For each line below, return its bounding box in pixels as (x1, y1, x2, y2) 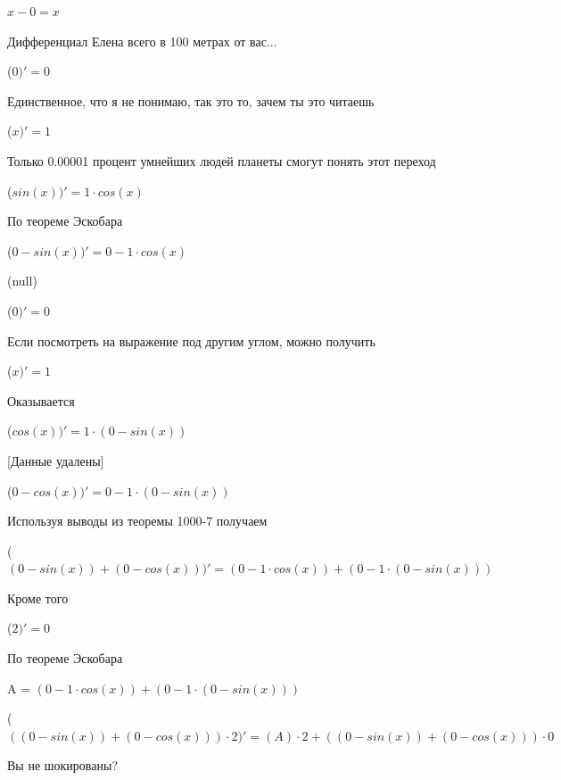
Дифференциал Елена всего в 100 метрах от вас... (7, 31, 277, 50)
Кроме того (7, 588, 69, 607)
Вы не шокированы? (7, 756, 118, 775)
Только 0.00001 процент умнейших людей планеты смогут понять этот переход (7, 151, 436, 170)
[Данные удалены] (7, 451, 104, 469)
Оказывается (7, 391, 75, 410)
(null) (7, 271, 37, 290)
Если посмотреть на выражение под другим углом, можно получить (7, 331, 375, 350)
